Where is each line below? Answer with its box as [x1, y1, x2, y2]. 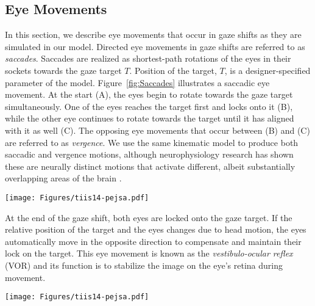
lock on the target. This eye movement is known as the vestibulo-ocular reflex [5, 247, 293, 260]
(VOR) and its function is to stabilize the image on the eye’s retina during [5, 258, 283, 271]
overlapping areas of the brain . [5, 172, 122, 184]
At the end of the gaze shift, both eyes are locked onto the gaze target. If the [5, 211, 292, 224]
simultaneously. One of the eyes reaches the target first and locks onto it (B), [5, 100, 293, 112]
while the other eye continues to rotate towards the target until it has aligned [5, 112, 294, 125]
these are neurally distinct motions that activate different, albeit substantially [5, 159, 296, 172]
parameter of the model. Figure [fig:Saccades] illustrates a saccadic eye [5, 76, 270, 89]
